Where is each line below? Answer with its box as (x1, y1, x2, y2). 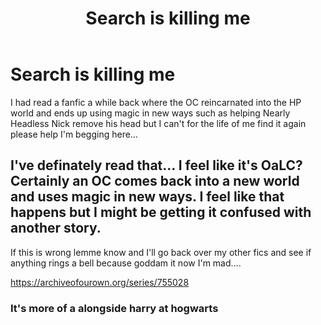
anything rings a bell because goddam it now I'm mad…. (10, 257, 242, 269)
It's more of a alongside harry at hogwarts (10, 301, 219, 315)
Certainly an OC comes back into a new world (10, 173, 300, 190)
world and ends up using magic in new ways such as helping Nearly (10, 107, 291, 119)
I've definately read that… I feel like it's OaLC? (10, 157, 303, 174)
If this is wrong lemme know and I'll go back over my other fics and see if (10, 246, 312, 258)
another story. (10, 220, 102, 237)
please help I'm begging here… (10, 128, 138, 140)
